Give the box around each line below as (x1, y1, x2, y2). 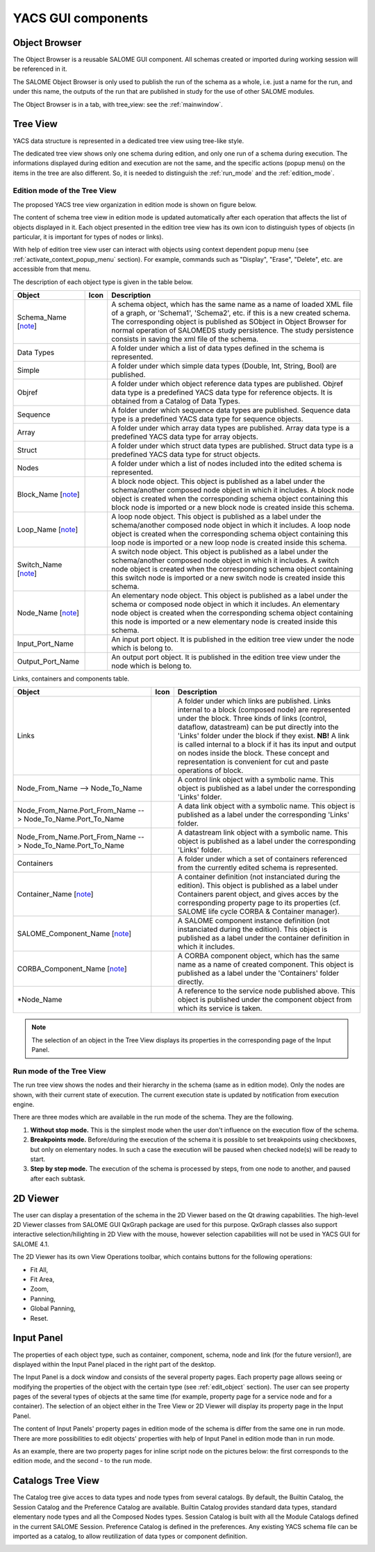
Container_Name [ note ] (17, 890, 94, 899)
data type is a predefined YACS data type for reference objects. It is (111, 387, 333, 397)
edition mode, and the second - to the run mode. (12, 1457, 152, 1465)
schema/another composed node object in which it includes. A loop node (111, 520, 351, 530)
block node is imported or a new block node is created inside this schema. (111, 502, 354, 512)
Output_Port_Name (17, 656, 80, 666)
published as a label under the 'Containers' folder (177, 969, 340, 978)
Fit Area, (30, 1275, 55, 1284)
